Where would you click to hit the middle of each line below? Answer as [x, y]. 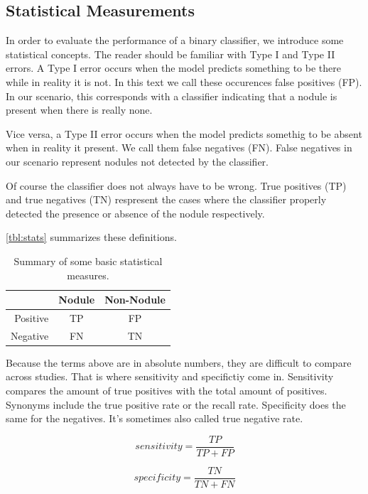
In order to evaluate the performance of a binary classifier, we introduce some [175, 40]
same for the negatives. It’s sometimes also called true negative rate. [155, 418]
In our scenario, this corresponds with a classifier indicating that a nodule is [172, 96]
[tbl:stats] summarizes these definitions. [91, 237]
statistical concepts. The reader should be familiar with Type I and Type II [171, 54]
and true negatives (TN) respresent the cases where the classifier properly [166, 199]
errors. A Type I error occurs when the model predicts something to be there [173, 68]
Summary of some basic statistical [88, 261]
